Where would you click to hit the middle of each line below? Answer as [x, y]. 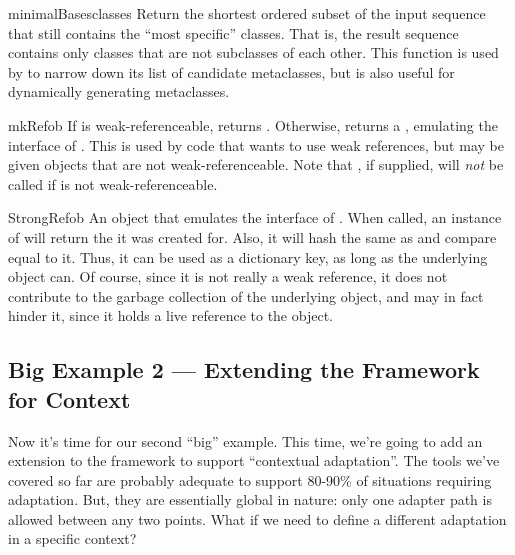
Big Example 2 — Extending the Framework [244, 369]
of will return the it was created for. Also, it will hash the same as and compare [252, 236]
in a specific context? [72, 538]
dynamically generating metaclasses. [119, 91]
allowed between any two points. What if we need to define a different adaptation [257, 518]
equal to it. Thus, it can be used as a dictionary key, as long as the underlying [248, 256]
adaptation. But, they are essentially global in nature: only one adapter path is [250, 499]
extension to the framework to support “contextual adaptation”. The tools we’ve [254, 460]
